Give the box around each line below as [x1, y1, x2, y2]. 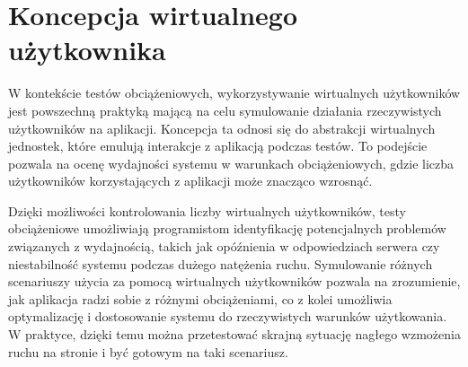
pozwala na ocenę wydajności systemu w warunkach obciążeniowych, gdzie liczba [8, 153, 455, 172]
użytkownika [8, 31, 166, 68]
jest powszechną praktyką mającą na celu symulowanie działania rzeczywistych [8, 100, 442, 119]
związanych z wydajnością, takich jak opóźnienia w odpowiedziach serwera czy [8, 237, 440, 256]
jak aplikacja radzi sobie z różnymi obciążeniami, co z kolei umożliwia [8, 289, 393, 308]
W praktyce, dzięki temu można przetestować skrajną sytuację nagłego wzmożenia [8, 325, 461, 344]
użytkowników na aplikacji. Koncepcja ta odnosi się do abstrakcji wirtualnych [8, 118, 436, 137]
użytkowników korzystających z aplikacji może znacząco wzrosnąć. [8, 171, 373, 190]
